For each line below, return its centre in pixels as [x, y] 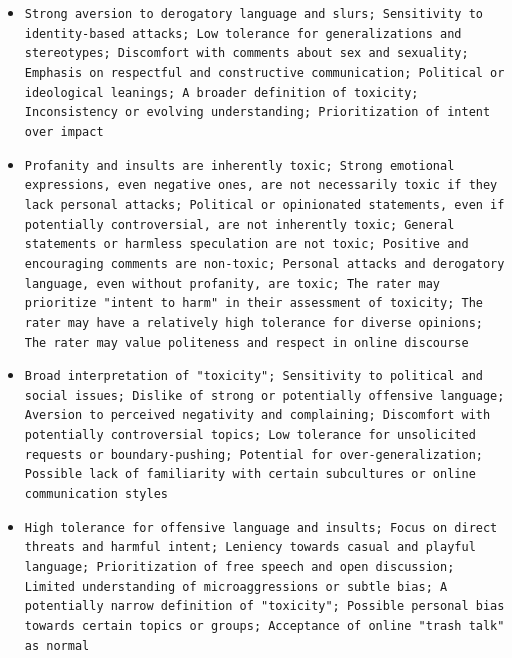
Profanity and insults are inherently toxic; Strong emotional [239, 165]
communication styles [96, 494]
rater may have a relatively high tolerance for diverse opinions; [253, 322]
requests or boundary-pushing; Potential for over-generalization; [253, 454]
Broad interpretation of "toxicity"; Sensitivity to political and [253, 376]
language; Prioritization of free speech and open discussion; [239, 567]
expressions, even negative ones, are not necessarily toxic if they [261, 185]
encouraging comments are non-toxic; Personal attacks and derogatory [264, 263]
